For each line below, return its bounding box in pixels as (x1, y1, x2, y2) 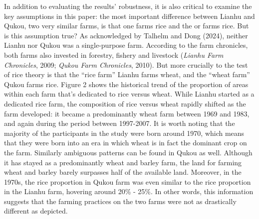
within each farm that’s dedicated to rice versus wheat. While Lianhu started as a (4, 89, 255, 99)
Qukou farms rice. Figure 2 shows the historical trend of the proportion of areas (4, 79, 249, 89)
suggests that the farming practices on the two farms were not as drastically (4, 196, 237, 206)
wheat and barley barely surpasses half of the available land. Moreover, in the (4, 167, 242, 177)
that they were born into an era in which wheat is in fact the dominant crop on (4, 137, 247, 148)
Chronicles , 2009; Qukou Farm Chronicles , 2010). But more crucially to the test (4, 59, 248, 70)
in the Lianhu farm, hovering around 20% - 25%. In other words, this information (4, 186, 254, 197)
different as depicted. (4, 206, 68, 216)
